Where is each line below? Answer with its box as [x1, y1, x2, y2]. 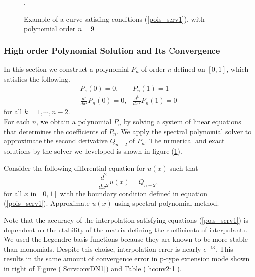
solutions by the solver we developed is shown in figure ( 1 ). [4, 146, 182, 156]
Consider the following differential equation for [4, 162, 145, 173]
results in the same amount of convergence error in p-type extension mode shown [4, 253, 250, 264]
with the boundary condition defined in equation [60, 188, 208, 198]
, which [226, 64, 249, 74]
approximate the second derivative [4, 136, 108, 146]
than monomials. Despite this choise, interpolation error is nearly [4, 243, 201, 254]
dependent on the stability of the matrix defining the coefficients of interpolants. [4, 224, 247, 234]
